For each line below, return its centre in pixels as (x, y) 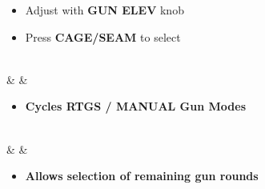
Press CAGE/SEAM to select (103, 36)
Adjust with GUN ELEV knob (104, 10)
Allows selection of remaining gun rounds (142, 176)
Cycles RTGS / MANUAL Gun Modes (135, 106)
